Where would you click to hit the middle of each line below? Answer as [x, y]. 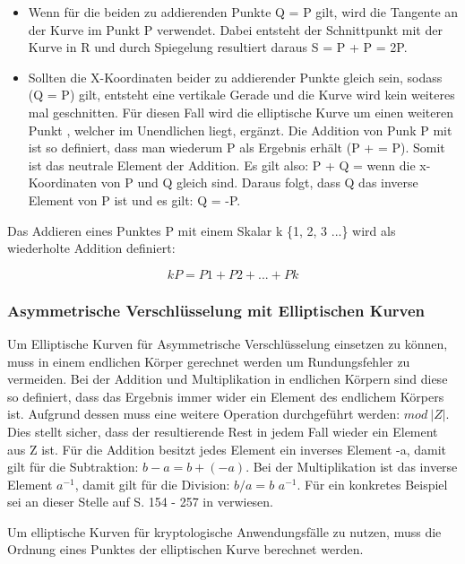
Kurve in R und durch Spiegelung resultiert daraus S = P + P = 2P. [218, 47]
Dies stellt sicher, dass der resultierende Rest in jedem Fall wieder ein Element [223, 431]
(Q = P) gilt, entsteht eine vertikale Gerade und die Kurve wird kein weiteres [241, 95]
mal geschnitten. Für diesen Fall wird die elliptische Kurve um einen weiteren [241, 112]
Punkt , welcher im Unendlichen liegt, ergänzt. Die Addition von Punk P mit [240, 130]
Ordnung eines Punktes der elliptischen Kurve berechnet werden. [185, 549]
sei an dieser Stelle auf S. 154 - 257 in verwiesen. [140, 502]
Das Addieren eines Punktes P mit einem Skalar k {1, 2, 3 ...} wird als [202, 230]
